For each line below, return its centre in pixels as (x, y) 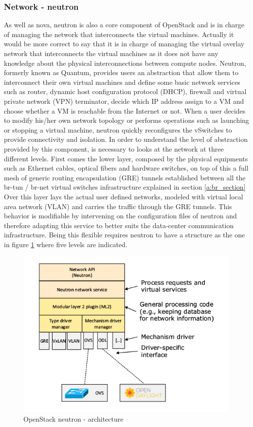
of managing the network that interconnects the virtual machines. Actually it (119, 34)
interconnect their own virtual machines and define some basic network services (122, 82)
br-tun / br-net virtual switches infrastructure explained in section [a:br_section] (125, 187)
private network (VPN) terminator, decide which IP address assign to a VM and (124, 101)
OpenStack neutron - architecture (73, 418)
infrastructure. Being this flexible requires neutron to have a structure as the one (125, 235)
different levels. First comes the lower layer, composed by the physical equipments (126, 158)
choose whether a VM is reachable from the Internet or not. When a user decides (125, 110)
